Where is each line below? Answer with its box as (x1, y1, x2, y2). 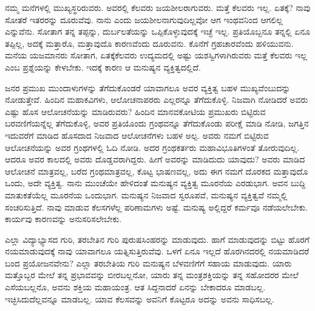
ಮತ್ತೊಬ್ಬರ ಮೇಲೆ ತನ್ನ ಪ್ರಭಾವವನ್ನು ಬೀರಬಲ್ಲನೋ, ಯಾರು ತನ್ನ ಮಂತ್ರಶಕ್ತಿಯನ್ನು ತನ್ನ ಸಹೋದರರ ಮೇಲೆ (5, 268, 299, 281)
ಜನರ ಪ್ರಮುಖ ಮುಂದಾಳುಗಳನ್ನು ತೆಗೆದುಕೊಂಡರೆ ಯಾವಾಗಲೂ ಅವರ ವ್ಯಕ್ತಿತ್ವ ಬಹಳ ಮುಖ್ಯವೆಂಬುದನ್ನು (5, 81, 291, 94)
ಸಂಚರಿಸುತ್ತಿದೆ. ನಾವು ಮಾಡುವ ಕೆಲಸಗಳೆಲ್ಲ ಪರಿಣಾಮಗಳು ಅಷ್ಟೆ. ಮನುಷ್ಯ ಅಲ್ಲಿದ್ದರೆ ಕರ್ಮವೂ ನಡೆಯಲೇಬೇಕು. (5, 200, 308, 213)
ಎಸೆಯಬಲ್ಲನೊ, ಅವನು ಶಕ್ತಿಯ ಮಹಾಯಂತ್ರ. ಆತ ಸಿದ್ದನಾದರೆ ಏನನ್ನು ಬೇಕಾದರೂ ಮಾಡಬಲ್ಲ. (5, 281, 266, 293)
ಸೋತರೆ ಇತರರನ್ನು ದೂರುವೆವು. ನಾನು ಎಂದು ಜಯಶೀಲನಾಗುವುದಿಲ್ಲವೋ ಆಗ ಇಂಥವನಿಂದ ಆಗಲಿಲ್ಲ (5, 13, 283, 26)
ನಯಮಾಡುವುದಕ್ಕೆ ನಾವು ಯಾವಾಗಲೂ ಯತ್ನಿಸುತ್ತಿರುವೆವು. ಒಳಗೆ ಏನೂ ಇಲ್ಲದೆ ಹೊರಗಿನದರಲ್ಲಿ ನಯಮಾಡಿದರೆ (5, 245, 310, 257)
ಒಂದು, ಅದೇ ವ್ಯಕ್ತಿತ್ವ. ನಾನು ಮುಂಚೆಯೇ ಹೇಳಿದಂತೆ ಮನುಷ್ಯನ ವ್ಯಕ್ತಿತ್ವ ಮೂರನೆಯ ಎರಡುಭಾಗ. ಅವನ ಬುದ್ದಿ (5, 176, 306, 189)
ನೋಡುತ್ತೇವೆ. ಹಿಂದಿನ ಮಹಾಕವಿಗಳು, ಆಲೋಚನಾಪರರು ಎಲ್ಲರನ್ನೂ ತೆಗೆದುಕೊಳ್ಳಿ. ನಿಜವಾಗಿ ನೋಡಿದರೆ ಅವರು (5, 93, 308, 106)
